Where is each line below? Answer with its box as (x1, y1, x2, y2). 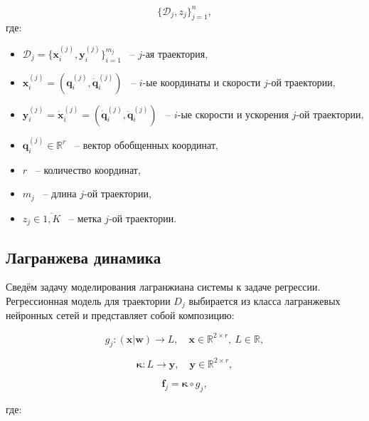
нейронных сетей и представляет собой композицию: (6, 308, 235, 323)
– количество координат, (35, 162, 141, 177)
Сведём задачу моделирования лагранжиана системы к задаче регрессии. (6, 279, 321, 294)
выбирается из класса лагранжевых (188, 293, 341, 308)
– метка (69, 210, 102, 225)
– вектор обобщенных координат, (75, 137, 218, 152)
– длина (43, 186, 77, 201)
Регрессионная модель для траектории (6, 293, 171, 308)
